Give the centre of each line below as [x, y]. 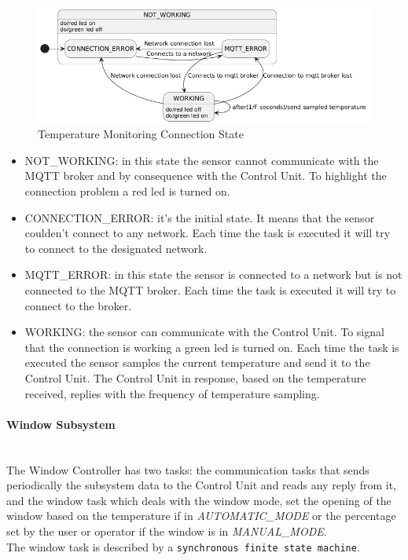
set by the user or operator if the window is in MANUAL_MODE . [167, 531]
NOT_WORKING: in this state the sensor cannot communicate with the [202, 160]
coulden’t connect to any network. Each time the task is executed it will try [208, 233]
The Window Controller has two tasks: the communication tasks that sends [188, 469]
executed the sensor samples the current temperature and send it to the [197, 362]
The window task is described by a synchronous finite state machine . [183, 546]
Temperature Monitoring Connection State [141, 134]
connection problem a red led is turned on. [127, 191]
